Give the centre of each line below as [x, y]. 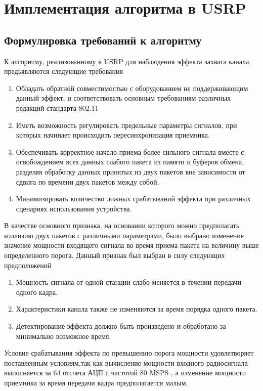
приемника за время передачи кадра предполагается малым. [96, 383]
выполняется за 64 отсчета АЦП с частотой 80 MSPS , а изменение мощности [125, 373]
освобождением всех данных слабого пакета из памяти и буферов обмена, [130, 162]
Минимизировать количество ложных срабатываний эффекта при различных [133, 199]
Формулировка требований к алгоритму [103, 40]
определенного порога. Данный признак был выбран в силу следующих [115, 255]
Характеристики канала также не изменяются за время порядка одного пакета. [137, 309]
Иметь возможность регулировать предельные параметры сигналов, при [126, 125]
